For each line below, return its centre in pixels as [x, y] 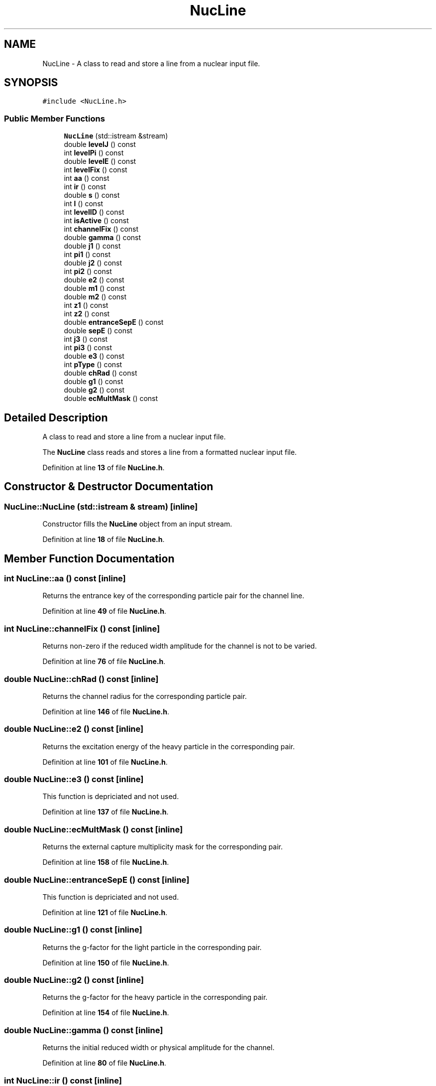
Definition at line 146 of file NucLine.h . [106, 711]
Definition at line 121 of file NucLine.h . [105, 912]
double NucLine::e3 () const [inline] [74, 779]
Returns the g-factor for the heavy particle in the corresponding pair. [155, 997]
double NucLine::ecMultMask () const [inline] [94, 829]
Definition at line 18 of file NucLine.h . [104, 540]
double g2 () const [94, 390]
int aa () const [87, 178]
